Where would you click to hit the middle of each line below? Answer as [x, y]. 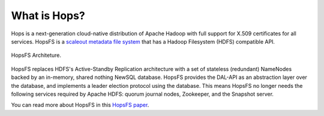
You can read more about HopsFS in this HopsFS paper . [80, 105]
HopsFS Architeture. [36, 55]
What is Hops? [48, 16]
